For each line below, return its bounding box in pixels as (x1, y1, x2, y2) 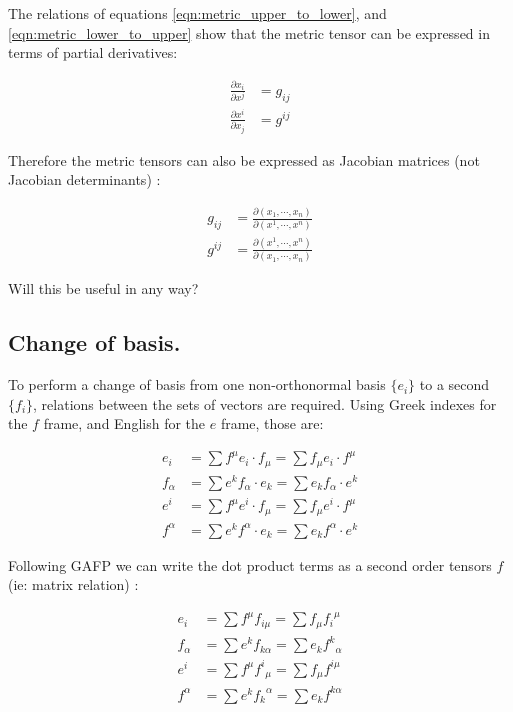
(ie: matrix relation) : (8, 574, 139, 595)
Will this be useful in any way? (8, 278, 199, 299)
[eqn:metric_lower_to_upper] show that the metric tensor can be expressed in (8, 22, 490, 43)
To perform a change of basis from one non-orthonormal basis (8, 374, 386, 395)
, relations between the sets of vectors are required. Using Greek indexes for (33, 393, 497, 414)
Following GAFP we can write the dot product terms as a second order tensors (8, 554, 492, 575)
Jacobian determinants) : (8, 169, 161, 190)
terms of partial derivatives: (8, 42, 178, 63)
